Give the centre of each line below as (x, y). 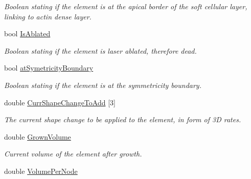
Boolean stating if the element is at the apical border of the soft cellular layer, (126, 6)
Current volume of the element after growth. (73, 154)
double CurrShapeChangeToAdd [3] (60, 102)
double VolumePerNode (41, 171)
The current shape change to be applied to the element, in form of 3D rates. (123, 119)
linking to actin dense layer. (48, 16)
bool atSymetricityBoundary (49, 68)
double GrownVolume (38, 136)
